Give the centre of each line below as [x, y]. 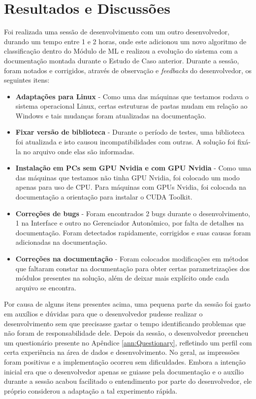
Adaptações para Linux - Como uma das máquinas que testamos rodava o [132, 96]
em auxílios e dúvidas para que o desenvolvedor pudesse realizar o [103, 313]
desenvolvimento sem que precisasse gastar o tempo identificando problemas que [125, 323]
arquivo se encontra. [46, 287]
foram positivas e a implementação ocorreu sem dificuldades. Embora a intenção [125, 361]
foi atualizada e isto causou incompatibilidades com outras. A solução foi [125, 142]
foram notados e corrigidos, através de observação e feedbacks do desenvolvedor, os [128, 70]
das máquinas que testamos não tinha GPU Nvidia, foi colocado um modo [128, 177]
